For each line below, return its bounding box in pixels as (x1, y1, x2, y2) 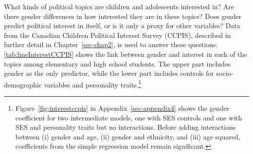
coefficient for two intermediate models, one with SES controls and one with (15, 112, 242, 122)
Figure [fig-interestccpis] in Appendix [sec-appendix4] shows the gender (15, 103, 230, 113)
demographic (4, 79, 42, 89)
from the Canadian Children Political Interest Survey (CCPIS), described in (4, 30, 231, 40)
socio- (216, 68, 234, 78)
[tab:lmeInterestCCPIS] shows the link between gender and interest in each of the (4, 49, 247, 59)
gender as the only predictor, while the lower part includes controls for (4, 68, 214, 78)
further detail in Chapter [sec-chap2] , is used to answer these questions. (4, 39, 218, 50)
